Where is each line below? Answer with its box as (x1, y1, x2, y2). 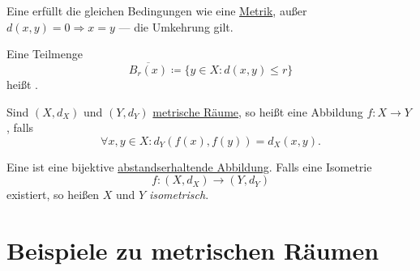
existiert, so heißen (6, 186, 100, 203)
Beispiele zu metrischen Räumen (6, 234, 379, 267)
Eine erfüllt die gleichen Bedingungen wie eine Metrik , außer (6, 2, 307, 19)
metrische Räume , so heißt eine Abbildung (152, 103, 363, 120)
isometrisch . (148, 186, 209, 203)
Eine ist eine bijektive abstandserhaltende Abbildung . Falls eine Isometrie (6, 158, 372, 175)
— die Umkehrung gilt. (118, 18, 234, 35)
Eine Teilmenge (6, 45, 83, 62)
